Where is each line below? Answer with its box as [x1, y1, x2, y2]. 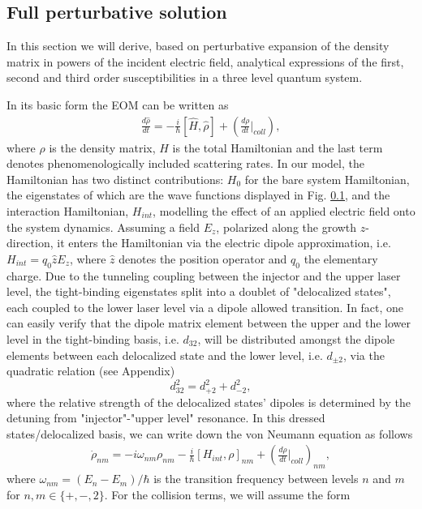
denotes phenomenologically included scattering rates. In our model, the [6, 155, 364, 172]
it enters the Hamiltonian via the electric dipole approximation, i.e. [57, 234, 391, 251]
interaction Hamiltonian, [6, 202, 129, 219]
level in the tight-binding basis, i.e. [6, 330, 179, 347]
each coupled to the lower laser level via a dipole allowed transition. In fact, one [6, 298, 404, 315]
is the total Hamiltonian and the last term [172, 139, 383, 156]
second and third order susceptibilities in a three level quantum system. [6, 69, 363, 86]
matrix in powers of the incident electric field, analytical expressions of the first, [6, 53, 404, 70]
